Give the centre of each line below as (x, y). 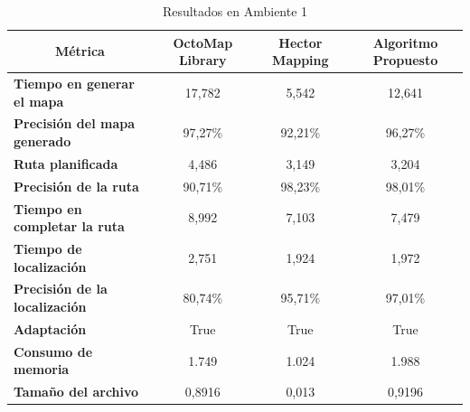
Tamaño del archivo (76, 392)
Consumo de (53, 351)
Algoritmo (405, 42)
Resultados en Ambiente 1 (235, 11)
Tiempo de (48, 249)
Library (202, 60)
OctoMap (203, 42)
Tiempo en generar (74, 84)
